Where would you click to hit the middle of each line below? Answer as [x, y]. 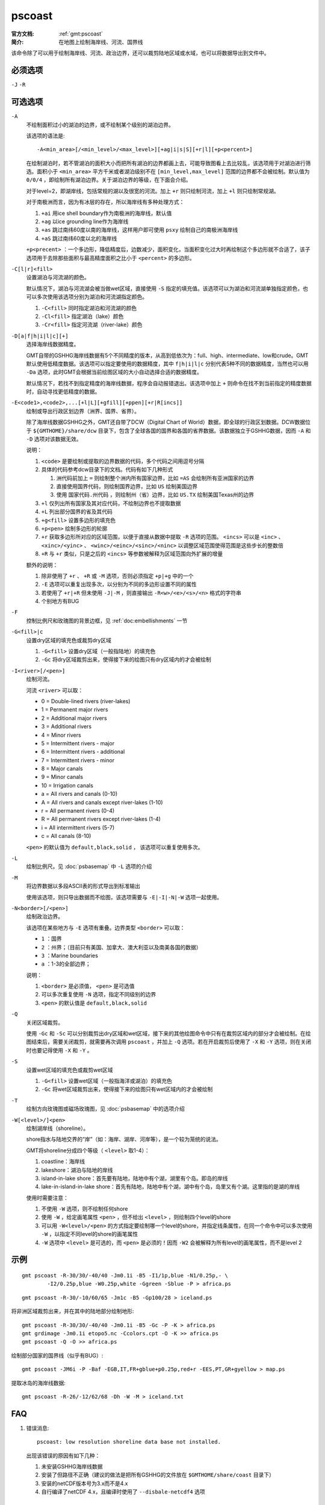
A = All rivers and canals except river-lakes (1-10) [102, 802]
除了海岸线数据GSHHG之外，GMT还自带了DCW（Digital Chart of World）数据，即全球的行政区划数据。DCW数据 [166, 422]
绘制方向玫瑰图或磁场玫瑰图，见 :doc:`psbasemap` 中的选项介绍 [105, 1109]
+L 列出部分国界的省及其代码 [77, 512]
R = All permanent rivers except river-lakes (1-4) [101, 819]
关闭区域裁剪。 [45, 1022]
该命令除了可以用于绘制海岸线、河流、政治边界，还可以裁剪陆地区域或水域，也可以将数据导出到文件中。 [140, 53]
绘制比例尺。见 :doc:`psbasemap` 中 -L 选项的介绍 [89, 866]
